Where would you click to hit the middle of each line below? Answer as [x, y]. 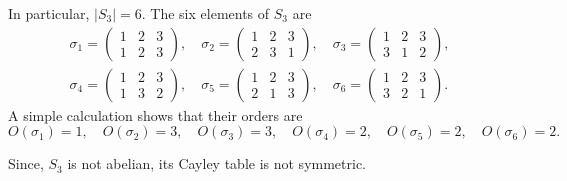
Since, [26, 163]
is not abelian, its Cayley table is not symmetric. [217, 163]
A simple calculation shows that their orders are [155, 114]
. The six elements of [205, 13]
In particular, [49, 13]
